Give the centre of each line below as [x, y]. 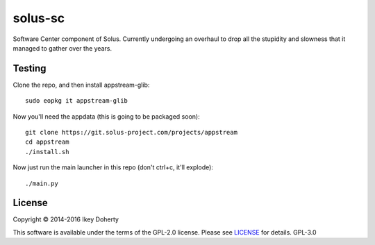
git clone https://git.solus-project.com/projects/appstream [131, 133]
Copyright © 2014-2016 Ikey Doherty [66, 219]
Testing [30, 68]
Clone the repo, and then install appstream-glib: [81, 85]
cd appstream [47, 142]
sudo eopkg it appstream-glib [77, 101]
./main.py [42, 183]
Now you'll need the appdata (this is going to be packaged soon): [107, 116]
